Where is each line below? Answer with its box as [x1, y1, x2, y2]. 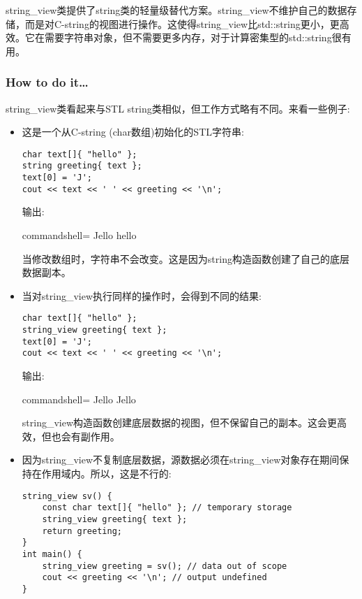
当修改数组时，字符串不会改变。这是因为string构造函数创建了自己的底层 [22, 251, 349, 266]
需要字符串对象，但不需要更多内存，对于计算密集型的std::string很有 [44, 30, 352, 45]
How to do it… [6, 73, 89, 91]
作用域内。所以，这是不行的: [41, 466, 172, 480]
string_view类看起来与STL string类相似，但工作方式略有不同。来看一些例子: [6, 101, 350, 115]
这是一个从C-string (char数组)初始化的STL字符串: [22, 124, 244, 139]
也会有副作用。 [51, 428, 120, 443]
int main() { [22, 549, 82, 559]
